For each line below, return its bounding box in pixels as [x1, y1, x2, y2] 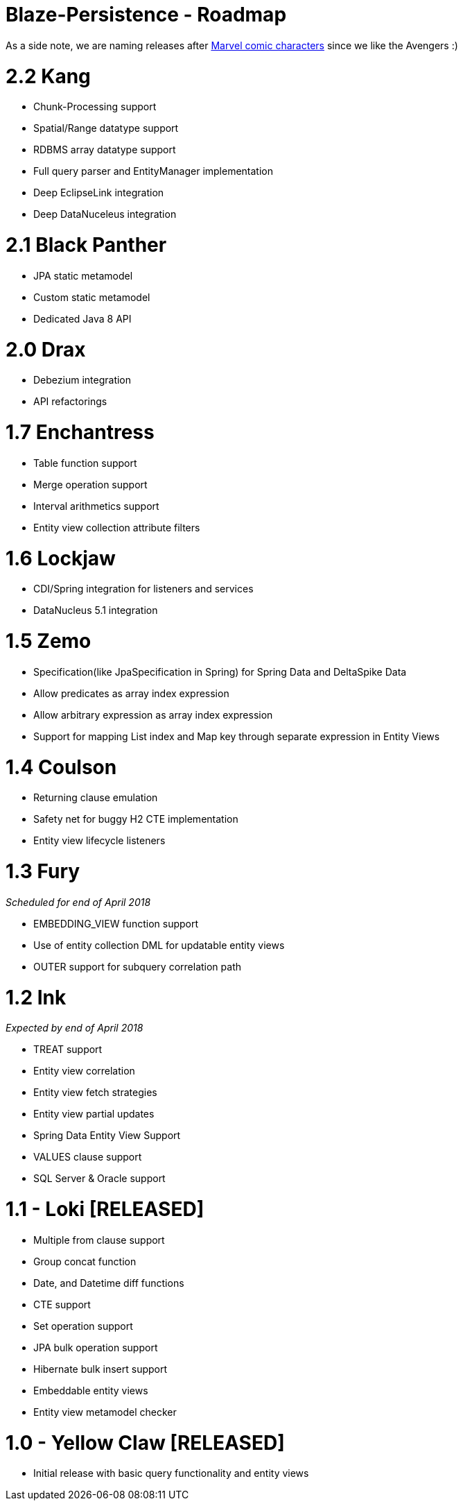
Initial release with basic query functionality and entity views [33, 1467, 309, 1480]
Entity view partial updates [33, 1108, 155, 1120]
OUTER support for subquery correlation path [33, 960, 241, 973]
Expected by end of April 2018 [6, 1022, 143, 1034]
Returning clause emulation [33, 791, 158, 804]
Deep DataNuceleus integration [33, 208, 177, 221]
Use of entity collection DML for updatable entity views [33, 939, 285, 951]
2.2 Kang [6, 64, 91, 88]
